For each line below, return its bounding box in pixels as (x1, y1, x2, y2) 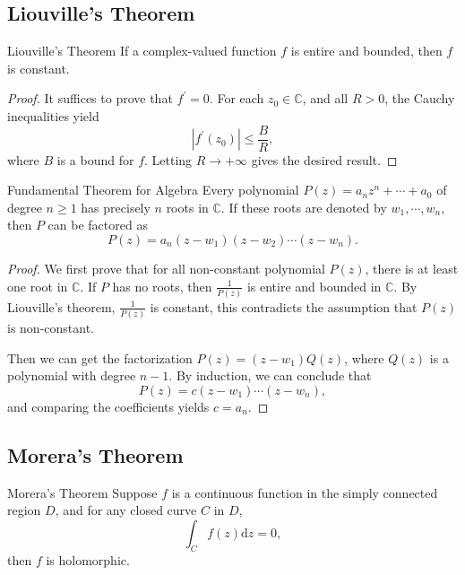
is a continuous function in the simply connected (171, 483, 438, 501)
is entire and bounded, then (290, 41, 443, 60)
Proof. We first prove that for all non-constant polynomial (7, 259, 325, 278)
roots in (166, 197, 209, 216)
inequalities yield (7, 106, 99, 125)
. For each (209, 89, 264, 108)
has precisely (81, 197, 151, 216)
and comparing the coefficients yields (7, 397, 210, 416)
